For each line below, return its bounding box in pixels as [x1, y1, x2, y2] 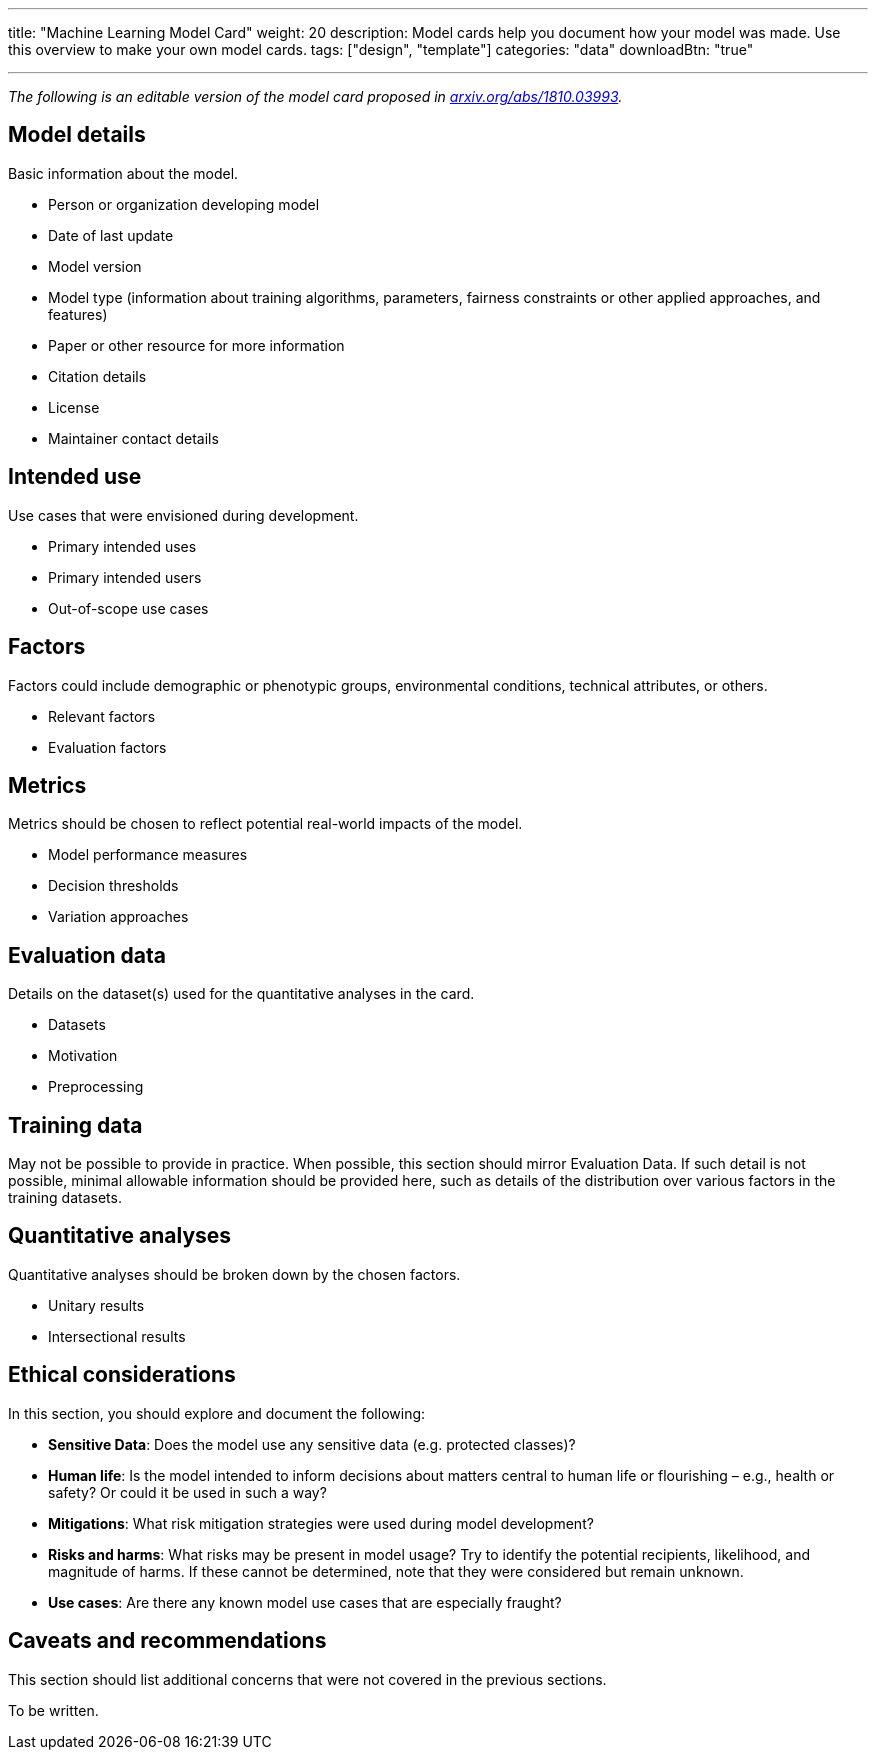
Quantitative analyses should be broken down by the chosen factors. [8, 1265, 461, 1283]
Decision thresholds [48, 877, 179, 895]
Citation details [48, 367, 147, 385]
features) [48, 305, 108, 323]
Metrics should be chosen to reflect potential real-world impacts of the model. [8, 815, 523, 833]
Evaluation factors [48, 738, 167, 756]
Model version [48, 257, 142, 275]
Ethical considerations [8, 1362, 236, 1388]
